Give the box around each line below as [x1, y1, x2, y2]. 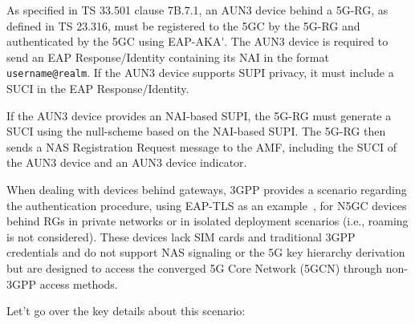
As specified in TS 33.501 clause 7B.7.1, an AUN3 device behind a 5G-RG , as [6, 2, 389, 18]
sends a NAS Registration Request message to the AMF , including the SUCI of [6, 138, 397, 155]
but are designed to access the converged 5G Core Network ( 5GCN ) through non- [6, 259, 408, 276]
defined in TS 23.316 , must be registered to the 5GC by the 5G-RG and [6, 17, 360, 34]
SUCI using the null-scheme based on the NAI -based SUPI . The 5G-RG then [6, 123, 386, 140]
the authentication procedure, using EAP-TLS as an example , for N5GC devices [6, 196, 407, 213]
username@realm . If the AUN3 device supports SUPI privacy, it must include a [6, 64, 394, 81]
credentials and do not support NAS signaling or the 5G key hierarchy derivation [6, 244, 405, 261]
